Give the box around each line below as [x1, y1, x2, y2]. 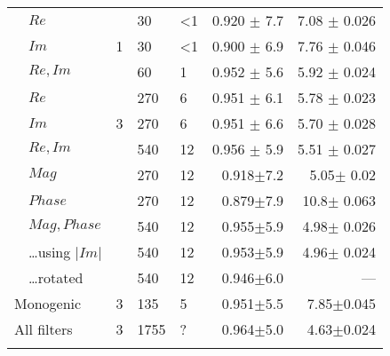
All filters [14, 319, 73, 339]
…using [28, 241, 71, 262]
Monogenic [14, 293, 82, 313]
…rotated [28, 267, 84, 288]
